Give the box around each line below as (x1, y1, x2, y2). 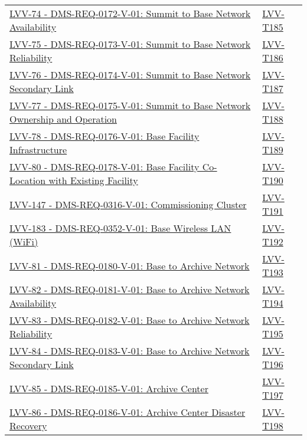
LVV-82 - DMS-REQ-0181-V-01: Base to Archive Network (9, 283, 250, 296)
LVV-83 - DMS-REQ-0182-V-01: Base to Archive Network (9, 313, 250, 327)
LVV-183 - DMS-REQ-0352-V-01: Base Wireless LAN (9, 221, 231, 235)
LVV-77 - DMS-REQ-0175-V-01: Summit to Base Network (9, 98, 251, 112)
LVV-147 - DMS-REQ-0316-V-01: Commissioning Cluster (9, 197, 247, 211)
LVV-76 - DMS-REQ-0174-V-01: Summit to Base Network (9, 68, 251, 81)
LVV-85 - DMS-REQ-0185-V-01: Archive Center (9, 381, 208, 395)
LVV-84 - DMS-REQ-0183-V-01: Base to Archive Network (9, 344, 250, 357)
